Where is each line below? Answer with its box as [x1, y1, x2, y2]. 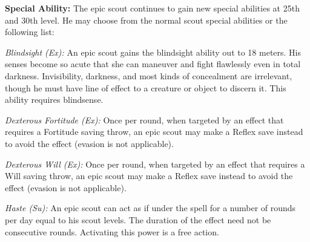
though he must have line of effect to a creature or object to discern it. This [5, 81, 286, 94]
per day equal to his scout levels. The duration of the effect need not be [5, 213, 271, 226]
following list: [5, 25, 54, 38]
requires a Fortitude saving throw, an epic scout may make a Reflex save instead [5, 125, 303, 138]
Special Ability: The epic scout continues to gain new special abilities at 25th [5, 2, 300, 14]
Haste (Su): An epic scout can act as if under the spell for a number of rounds [5, 201, 296, 214]
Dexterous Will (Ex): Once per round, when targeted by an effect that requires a [5, 157, 305, 170]
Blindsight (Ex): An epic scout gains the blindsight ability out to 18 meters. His [5, 45, 302, 58]
